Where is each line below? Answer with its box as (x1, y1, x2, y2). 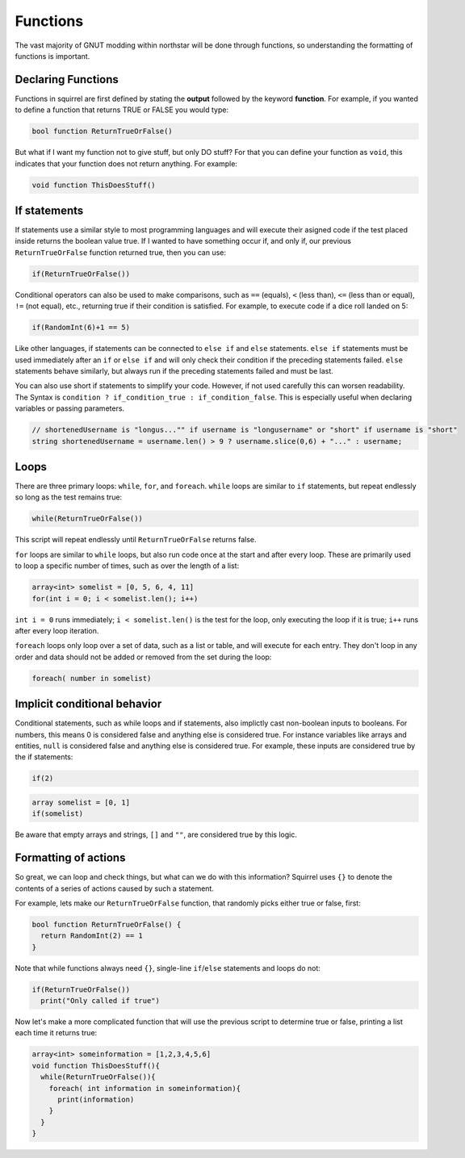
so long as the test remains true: (15, 492, 123, 502)
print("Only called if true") (40, 997, 161, 1005)
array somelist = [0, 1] (31, 797, 131, 807)
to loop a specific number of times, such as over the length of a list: (15, 561, 240, 571)
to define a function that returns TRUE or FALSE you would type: (15, 105, 229, 115)
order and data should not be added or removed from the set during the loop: (15, 652, 272, 662)
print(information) (57, 1095, 135, 1105)
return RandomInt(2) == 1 (40, 931, 143, 940)
